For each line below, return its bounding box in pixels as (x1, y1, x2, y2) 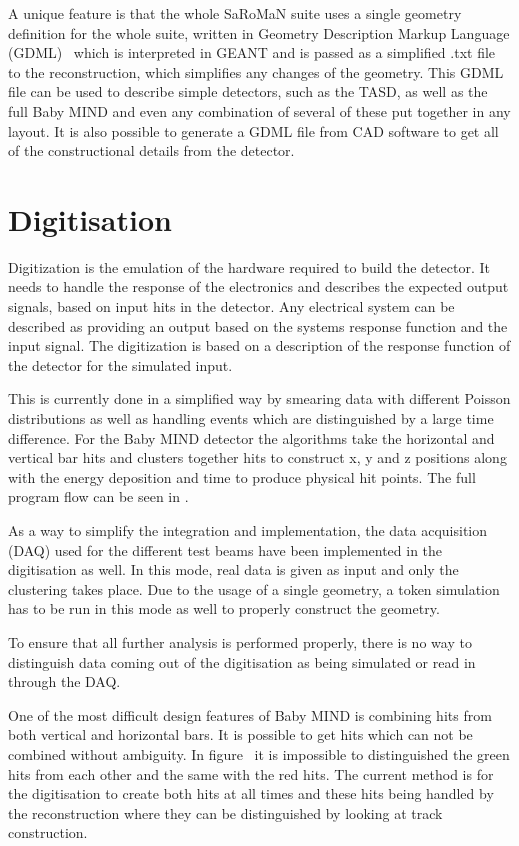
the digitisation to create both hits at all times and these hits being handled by (8, 783, 494, 804)
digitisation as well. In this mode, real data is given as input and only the (8, 559, 459, 580)
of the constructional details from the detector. (8, 140, 295, 161)
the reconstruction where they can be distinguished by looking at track (8, 802, 443, 823)
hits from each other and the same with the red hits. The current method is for (8, 763, 494, 784)
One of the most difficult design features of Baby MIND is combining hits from (8, 704, 492, 725)
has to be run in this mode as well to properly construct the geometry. (8, 598, 440, 619)
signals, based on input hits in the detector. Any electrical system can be (8, 296, 455, 317)
